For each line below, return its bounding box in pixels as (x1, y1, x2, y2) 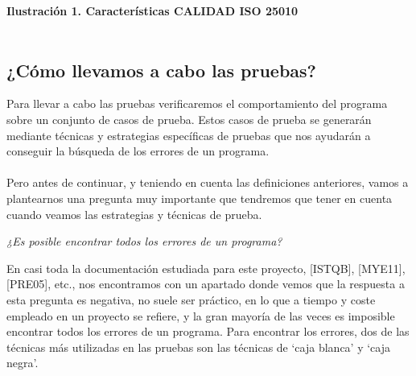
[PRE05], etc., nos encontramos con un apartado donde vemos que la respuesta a (6, 275, 405, 292)
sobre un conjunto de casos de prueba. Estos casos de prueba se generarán (6, 110, 372, 127)
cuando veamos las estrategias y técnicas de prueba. (6, 205, 262, 222)
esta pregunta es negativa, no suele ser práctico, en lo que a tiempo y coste (6, 291, 376, 308)
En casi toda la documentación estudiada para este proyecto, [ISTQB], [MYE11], (6, 259, 406, 276)
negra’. (6, 354, 39, 371)
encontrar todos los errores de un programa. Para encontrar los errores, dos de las (6, 323, 410, 340)
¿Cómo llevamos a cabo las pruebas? (6, 57, 316, 82)
